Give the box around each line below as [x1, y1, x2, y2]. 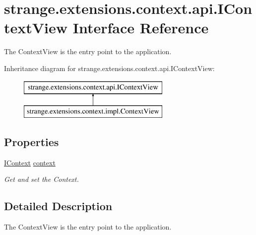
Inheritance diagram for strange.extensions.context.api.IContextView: [4, 63, 215, 73]
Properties [4, 134, 59, 150]
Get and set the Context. [4, 174, 79, 184]
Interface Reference [72, 17, 209, 38]
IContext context [4, 157, 56, 167]
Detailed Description [4, 198, 113, 214]
